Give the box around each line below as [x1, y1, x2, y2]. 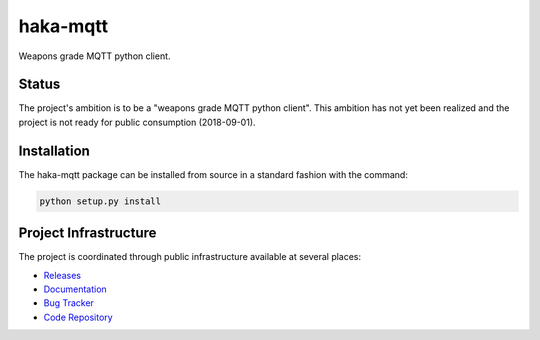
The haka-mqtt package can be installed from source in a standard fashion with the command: [18, 168, 409, 180]
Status [18, 76, 61, 93]
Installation [18, 142, 90, 159]
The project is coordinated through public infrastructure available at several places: [18, 251, 362, 263]
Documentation [43, 283, 107, 295]
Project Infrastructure [18, 225, 157, 242]
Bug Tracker [43, 297, 95, 309]
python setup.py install [39, 195, 162, 207]
